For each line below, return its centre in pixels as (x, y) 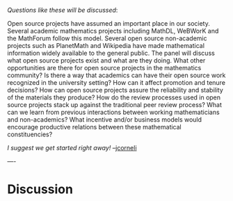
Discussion (40, 190)
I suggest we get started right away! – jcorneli (72, 148)
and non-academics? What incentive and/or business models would (105, 120)
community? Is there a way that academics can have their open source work (116, 75)
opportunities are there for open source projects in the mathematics (104, 68)
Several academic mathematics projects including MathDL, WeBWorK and (113, 31)
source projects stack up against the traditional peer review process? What (115, 105)
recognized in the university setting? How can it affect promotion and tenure (116, 82)
